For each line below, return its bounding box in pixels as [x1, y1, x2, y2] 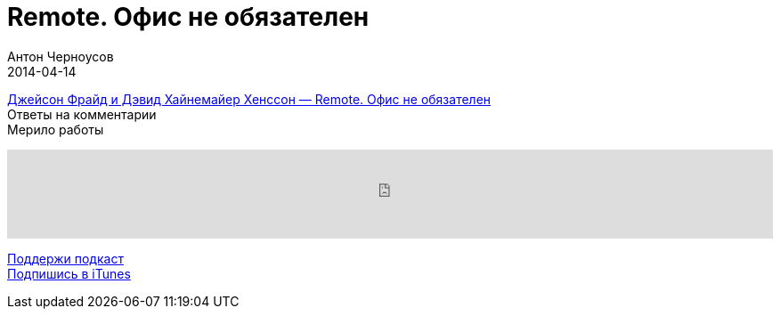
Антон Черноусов [7, 48, 114, 64]
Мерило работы [7, 121, 104, 137]
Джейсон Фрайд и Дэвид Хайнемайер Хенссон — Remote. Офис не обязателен [7, 91, 492, 107]
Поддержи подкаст [7, 250, 124, 266]
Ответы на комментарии [7, 106, 157, 122]
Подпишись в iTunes [7, 265, 131, 281]
